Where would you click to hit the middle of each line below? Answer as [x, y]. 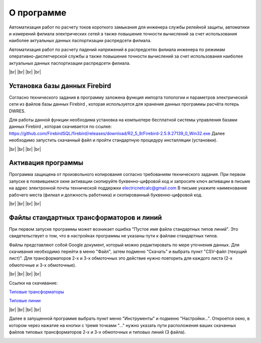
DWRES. [17, 111]
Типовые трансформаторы [36, 292]
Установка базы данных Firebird [60, 86]
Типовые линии [25, 301]
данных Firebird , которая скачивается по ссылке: [60, 126]
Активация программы [46, 163]
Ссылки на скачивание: [33, 283]
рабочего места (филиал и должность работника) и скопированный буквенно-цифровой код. [106, 195]
